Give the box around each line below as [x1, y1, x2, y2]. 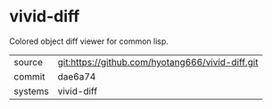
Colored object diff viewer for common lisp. [9, 36, 169, 46]
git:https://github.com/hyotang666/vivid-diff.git [57, 55, 259, 68]
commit [13, 70, 45, 82]
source [13, 55, 43, 68]
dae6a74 [57, 70, 96, 82]
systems [13, 85, 49, 97]
